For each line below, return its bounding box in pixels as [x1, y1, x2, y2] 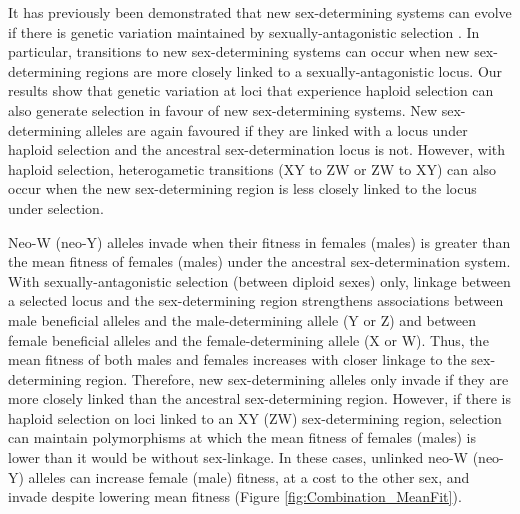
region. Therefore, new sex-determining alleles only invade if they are [85, 368, 509, 389]
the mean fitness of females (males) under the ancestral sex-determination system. [8, 251, 511, 272]
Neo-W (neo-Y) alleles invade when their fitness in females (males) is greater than [8, 231, 511, 252]
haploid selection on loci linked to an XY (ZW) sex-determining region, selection [8, 407, 502, 428]
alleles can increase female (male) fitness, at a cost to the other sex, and [28, 466, 470, 487]
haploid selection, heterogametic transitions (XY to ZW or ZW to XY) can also [8, 158, 497, 179]
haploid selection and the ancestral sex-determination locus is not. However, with [8, 139, 506, 160]
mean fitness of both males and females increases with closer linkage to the [8, 349, 467, 370]
